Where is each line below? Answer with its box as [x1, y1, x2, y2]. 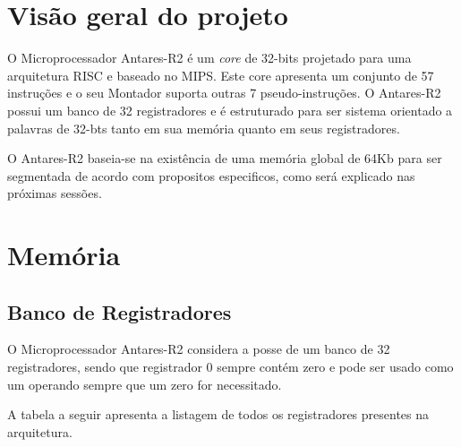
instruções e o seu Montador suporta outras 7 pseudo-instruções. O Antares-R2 [7, 83, 441, 102]
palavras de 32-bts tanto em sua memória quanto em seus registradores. [7, 118, 400, 137]
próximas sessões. [7, 184, 102, 202]
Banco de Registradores [7, 297, 232, 325]
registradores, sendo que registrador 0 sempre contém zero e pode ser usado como [7, 357, 454, 376]
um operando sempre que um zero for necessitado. [7, 374, 282, 393]
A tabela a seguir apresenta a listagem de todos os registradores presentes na [7, 405, 430, 424]
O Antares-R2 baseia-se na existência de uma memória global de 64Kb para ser [7, 149, 442, 168]
